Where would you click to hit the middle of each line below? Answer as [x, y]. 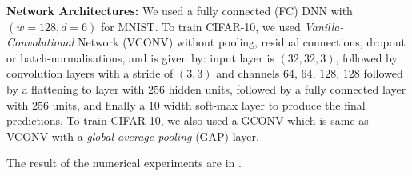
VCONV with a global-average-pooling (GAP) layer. [133, 136]
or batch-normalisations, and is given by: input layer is [140, 57]
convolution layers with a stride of [90, 73]
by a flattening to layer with [76, 88]
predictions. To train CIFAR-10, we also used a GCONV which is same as [188, 120]
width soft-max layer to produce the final [264, 104]
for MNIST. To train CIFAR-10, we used [200, 26]
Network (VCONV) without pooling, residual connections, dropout [242, 42]
